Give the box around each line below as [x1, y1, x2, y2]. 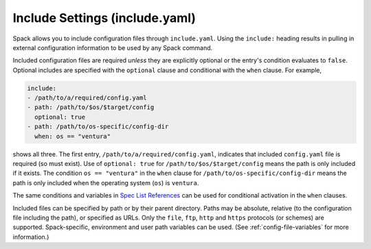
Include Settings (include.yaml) [12, 10, 196, 25]
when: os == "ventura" [34, 132, 111, 140]
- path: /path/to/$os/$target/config [27, 104, 155, 111]
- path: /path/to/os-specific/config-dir [27, 123, 169, 130]
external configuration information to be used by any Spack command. [12, 43, 213, 51]
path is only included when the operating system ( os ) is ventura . [12, 178, 199, 187]
